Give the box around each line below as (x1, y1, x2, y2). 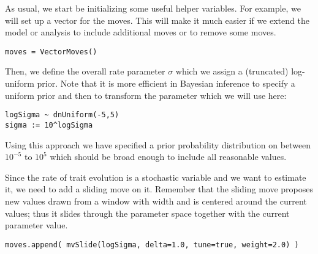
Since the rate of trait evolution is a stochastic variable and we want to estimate (5, 170, 306, 183)
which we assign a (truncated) (175, 65, 289, 78)
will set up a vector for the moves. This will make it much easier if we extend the (5, 13, 309, 26)
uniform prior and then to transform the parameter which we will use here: (5, 89, 287, 101)
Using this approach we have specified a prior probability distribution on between (5, 138, 311, 151)
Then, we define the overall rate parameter (5, 65, 165, 78)
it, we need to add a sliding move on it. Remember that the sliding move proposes (5, 183, 313, 195)
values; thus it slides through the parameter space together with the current (5, 206, 290, 219)
